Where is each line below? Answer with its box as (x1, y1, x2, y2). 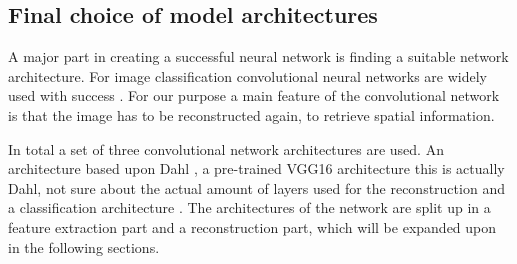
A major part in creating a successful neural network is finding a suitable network (8, 46, 509, 67)
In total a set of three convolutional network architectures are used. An (8, 138, 444, 159)
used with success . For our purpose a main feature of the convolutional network (8, 85, 500, 106)
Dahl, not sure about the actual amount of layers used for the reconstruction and (8, 177, 505, 198)
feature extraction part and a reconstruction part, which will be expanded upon (8, 216, 497, 237)
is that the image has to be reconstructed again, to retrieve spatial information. (8, 104, 495, 125)
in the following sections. (8, 236, 160, 257)
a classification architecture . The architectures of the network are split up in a (8, 197, 491, 218)
